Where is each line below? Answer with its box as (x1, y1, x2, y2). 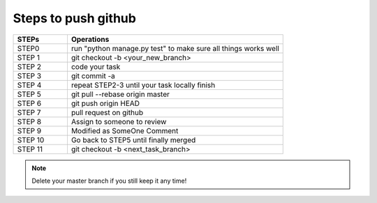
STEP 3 (17, 70, 42, 80)
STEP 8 (17, 116, 42, 126)
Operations (71, 34, 110, 44)
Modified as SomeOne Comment (71, 126, 179, 135)
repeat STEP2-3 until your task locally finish (71, 80, 216, 90)
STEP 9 (17, 126, 42, 135)
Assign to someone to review (71, 116, 167, 126)
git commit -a (71, 70, 115, 80)
